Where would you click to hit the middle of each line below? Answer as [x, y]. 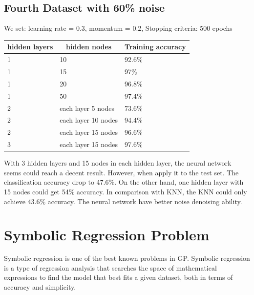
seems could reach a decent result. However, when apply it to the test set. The [121, 172]
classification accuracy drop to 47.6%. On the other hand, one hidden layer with [124, 182]
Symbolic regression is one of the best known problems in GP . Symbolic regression [127, 258]
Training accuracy [155, 47]
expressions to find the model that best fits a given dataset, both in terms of [118, 277]
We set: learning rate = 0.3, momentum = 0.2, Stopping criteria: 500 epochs [118, 28]
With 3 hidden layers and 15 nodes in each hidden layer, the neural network [118, 163]
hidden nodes [89, 47]
